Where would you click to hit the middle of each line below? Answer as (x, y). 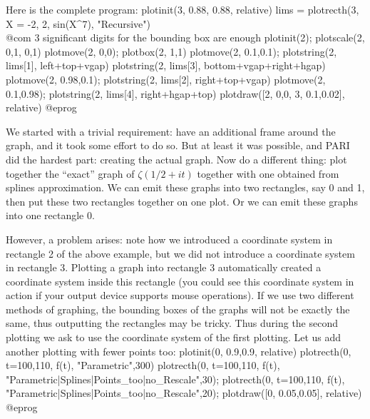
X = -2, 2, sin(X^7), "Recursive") (78, 23)
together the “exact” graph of (70, 173)
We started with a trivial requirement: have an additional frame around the (171, 131)
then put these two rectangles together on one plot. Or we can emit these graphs (182, 201)
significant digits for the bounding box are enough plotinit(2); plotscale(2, (204, 37)
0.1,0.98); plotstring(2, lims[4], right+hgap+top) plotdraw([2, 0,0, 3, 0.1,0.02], (175, 93)
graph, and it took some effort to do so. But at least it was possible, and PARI (178, 145)
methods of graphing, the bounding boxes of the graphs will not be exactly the (178, 309)
